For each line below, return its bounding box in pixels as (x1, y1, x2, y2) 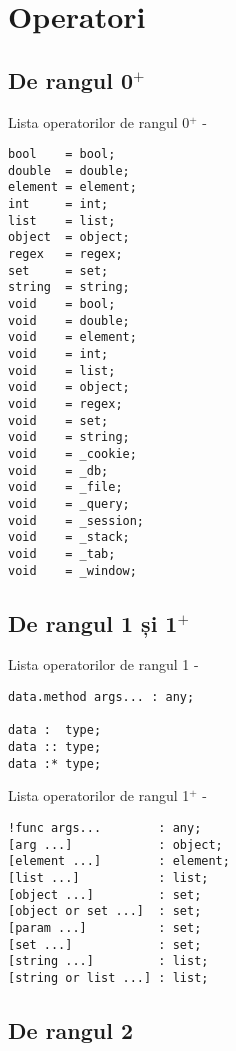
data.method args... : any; (8, 690, 195, 705)
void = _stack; (8, 530, 130, 545)
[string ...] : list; (8, 954, 209, 969)
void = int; (8, 347, 109, 362)
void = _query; (8, 496, 130, 511)
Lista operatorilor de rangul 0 (8, 111, 190, 132)
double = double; (8, 163, 130, 178)
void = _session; (8, 513, 145, 528)
